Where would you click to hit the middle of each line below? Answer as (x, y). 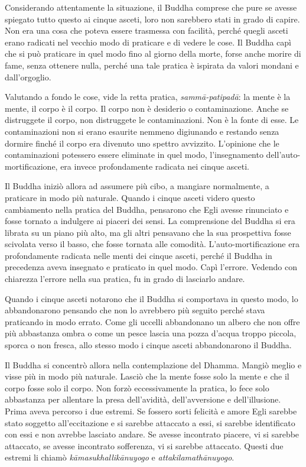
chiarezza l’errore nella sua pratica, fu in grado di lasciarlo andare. (125, 279)
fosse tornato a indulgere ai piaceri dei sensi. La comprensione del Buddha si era (150, 221)
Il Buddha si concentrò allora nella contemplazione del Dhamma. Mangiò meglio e (153, 364)
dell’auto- (283, 155)
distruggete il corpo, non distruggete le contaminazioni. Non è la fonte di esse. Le (152, 120)
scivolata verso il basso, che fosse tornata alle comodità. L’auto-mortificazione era (152, 244)
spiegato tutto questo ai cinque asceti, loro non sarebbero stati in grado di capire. (152, 19)
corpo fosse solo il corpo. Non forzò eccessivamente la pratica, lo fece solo (137, 387)
